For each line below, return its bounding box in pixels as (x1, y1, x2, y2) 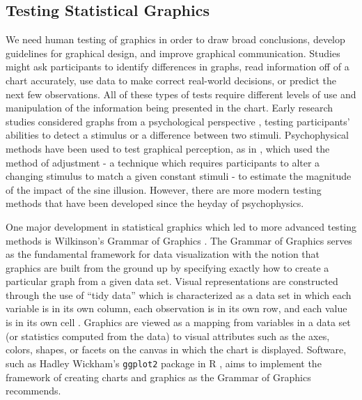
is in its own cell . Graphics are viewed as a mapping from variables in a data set (6, 315, 351, 330)
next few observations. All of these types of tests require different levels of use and (6, 86, 356, 101)
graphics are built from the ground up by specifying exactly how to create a (6, 260, 329, 275)
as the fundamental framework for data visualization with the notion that (6, 247, 320, 261)
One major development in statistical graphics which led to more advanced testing (6, 219, 357, 233)
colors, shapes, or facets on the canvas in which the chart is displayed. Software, (6, 342, 347, 357)
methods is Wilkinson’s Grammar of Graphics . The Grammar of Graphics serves (6, 233, 352, 247)
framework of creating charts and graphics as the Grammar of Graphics (6, 369, 311, 384)
